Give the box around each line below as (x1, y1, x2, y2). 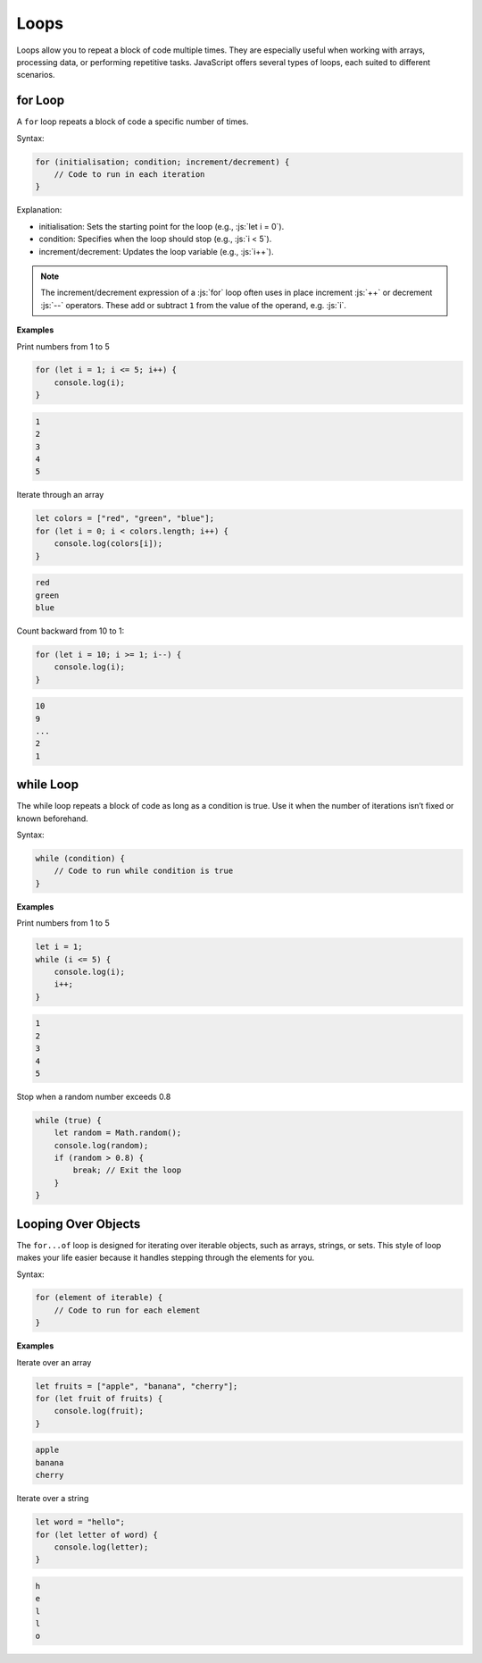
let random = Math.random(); (54, 1128, 182, 1138)
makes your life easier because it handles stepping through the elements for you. (16, 1252, 315, 1264)
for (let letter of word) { (35, 1529, 158, 1540)
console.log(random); (54, 1140, 149, 1150)
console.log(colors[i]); (54, 539, 163, 549)
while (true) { (35, 1115, 102, 1125)
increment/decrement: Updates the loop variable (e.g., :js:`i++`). (38, 246, 274, 256)
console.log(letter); (54, 1541, 149, 1552)
